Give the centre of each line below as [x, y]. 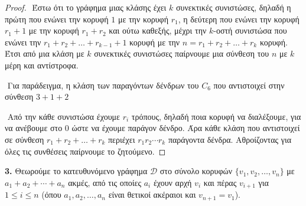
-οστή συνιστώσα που [250, 30]
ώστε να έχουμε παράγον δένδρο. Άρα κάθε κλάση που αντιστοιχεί [186, 128]
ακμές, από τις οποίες [105, 182]
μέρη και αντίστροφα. [42, 65]
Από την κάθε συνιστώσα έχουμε [64, 116]
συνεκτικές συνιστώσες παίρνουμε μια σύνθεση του [182, 53]
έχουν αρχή [172, 182]
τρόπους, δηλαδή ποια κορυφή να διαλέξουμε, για [216, 116]
